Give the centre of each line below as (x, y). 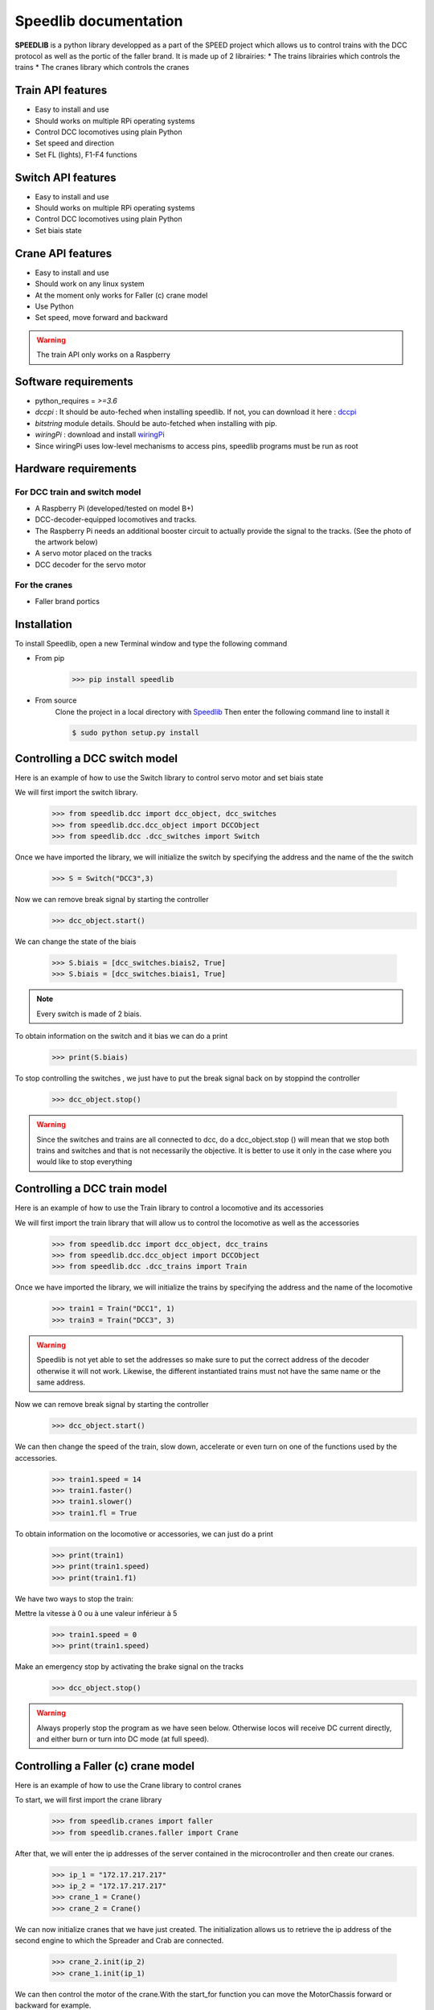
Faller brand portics (68, 601)
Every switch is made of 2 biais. (89, 1014)
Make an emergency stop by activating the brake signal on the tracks (129, 1667)
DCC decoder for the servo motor (90, 564)
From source (56, 700)
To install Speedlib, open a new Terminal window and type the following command (151, 643)
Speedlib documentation (99, 21)
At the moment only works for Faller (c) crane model (121, 295)
